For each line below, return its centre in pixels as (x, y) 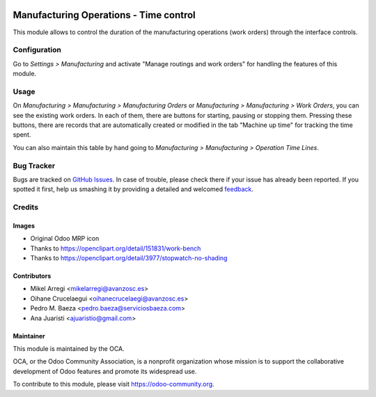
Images (24, 225)
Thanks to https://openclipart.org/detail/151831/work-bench (116, 248)
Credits (25, 207)
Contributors (32, 276)
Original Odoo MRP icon (65, 239)
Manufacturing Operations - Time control (104, 15)
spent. (22, 135)
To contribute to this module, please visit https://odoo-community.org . (114, 384)
